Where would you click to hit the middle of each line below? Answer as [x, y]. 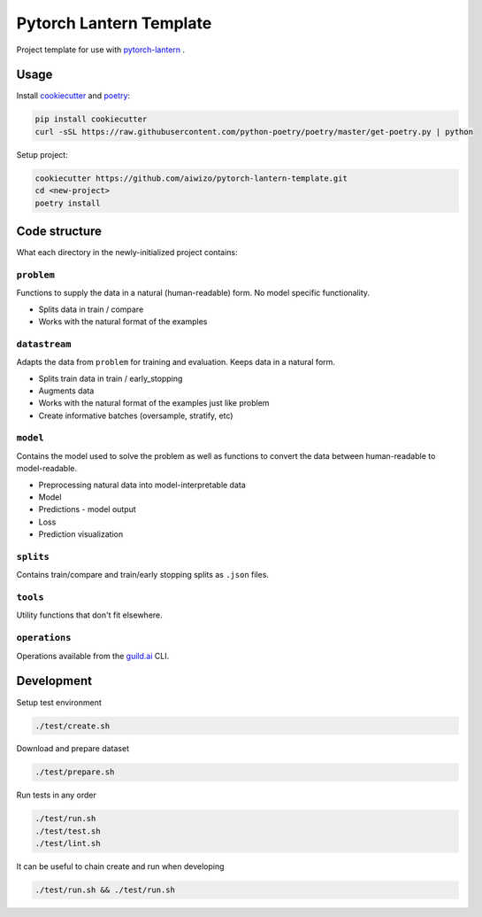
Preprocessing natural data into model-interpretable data [142, 485]
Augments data [66, 391]
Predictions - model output [87, 509]
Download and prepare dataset [73, 749]
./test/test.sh [68, 831]
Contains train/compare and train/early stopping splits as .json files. [143, 575]
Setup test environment [59, 702]
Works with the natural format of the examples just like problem [154, 403]
